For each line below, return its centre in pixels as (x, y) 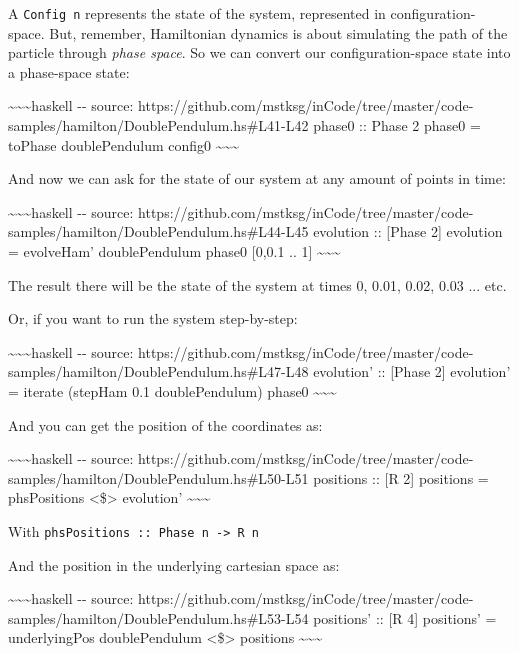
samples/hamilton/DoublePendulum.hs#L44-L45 (158, 231)
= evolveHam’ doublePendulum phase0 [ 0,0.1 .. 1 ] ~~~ (174, 251)
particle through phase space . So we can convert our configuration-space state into (259, 52)
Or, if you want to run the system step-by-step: (153, 318)
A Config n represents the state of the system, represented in (197, 13)
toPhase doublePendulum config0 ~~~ (124, 144)
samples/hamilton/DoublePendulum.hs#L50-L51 (158, 477)
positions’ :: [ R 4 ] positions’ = (405, 617)
